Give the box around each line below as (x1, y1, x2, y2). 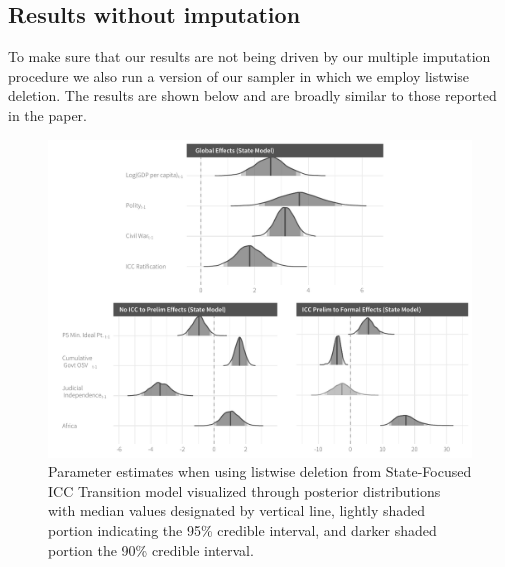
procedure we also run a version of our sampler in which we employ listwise (8, 65, 470, 86)
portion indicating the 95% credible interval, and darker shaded (48, 519, 437, 540)
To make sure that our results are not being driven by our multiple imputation (8, 46, 491, 67)
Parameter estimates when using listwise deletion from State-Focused (48, 461, 472, 482)
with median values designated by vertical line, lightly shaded (48, 500, 426, 521)
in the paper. (8, 104, 88, 125)
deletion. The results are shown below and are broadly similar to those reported (8, 85, 497, 106)
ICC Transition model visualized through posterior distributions (48, 480, 441, 501)
